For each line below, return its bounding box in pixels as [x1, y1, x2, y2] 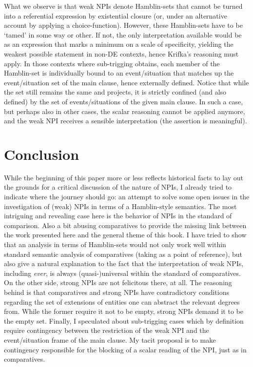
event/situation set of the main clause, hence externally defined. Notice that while [4, 77, 249, 87]
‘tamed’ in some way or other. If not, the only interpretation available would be [4, 29, 242, 39]
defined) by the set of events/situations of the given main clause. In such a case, [4, 96, 243, 106]
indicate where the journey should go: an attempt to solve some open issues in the [4, 192, 250, 202]
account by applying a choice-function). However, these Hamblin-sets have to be [4, 20, 243, 30]
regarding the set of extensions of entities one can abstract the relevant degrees [4, 296, 240, 307]
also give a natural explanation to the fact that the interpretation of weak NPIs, [4, 258, 244, 269]
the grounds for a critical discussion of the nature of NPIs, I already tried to [4, 182, 232, 192]
